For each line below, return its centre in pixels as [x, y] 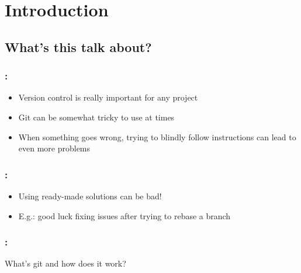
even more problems [54, 148]
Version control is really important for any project [108, 97]
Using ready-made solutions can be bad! [90, 196]
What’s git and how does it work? [65, 263]
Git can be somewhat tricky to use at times [96, 117]
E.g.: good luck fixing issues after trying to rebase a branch [124, 215]
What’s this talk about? [78, 46]
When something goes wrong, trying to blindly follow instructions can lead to [157, 136]
